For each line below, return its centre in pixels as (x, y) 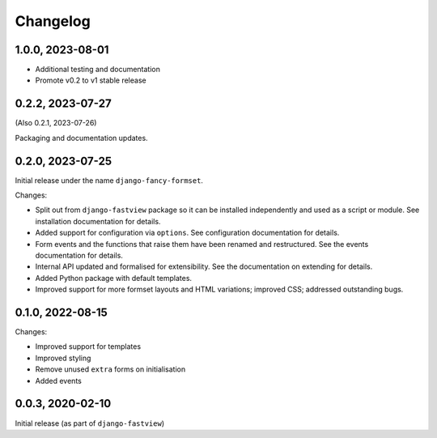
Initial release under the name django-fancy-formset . (109, 180)
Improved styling (63, 358)
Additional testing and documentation (98, 70)
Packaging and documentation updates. (82, 138)
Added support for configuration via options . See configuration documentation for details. (187, 233)
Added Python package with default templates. (114, 278)
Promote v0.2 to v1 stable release (91, 80)
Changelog (53, 21)
